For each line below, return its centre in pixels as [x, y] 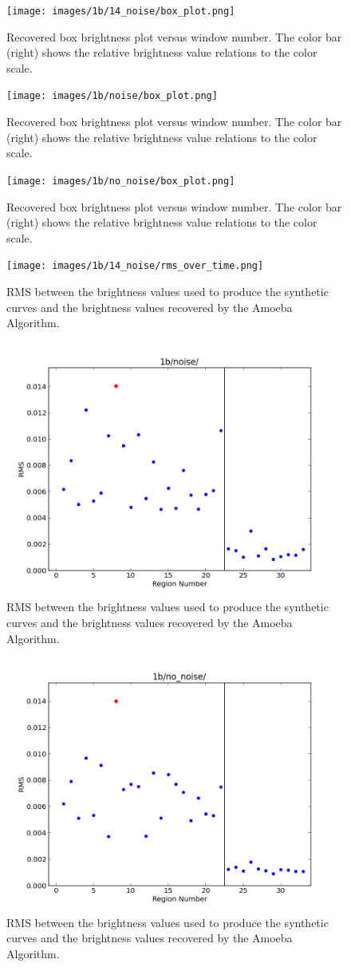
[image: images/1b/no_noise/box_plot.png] [121, 181]
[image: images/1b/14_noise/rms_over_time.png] [135, 266]
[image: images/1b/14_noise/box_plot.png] [121, 11]
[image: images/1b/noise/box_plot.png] [112, 96]
